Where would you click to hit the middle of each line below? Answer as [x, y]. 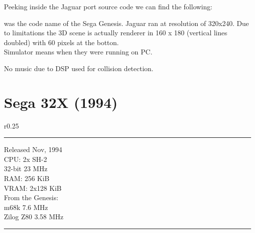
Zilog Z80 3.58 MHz [34, 217]
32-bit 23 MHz [26, 168]
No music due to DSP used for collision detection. [79, 68]
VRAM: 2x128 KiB [33, 188]
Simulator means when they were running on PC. [78, 52]
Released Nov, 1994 [33, 149]
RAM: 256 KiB [27, 178]
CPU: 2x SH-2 [25, 159]
